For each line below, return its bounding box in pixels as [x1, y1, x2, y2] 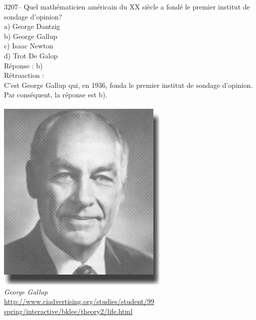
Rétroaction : [4, 70, 44, 80]
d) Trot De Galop [4, 50, 58, 60]
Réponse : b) [4, 60, 43, 70]
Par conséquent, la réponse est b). [4, 89, 108, 100]
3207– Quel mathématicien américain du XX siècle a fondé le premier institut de [4, 1, 250, 11]
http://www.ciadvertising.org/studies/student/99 [4, 296, 154, 307]
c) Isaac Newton [4, 40, 53, 51]
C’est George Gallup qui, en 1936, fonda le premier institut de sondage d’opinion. [4, 79, 253, 90]
